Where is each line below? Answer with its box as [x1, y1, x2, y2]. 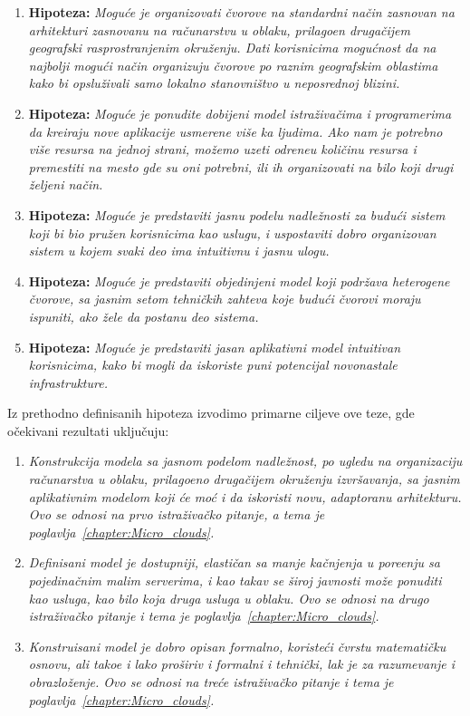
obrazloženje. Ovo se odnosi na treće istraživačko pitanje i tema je [28, 672, 394, 691]
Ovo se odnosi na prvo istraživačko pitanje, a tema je [28, 505, 325, 524]
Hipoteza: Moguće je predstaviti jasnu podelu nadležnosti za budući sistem [28, 205, 446, 224]
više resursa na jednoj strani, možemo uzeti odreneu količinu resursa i [28, 140, 417, 159]
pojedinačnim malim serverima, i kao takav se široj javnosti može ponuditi [28, 571, 442, 590]
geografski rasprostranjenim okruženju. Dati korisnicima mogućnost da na [28, 38, 436, 57]
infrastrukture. [28, 373, 108, 392]
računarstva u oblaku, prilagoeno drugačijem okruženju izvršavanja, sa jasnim [28, 469, 460, 489]
